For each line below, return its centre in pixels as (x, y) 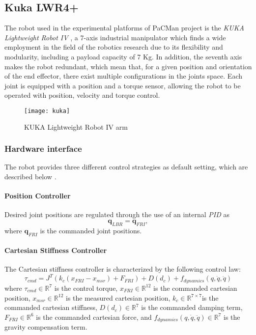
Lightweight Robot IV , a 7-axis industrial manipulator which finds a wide (115, 37)
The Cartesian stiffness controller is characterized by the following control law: (123, 269)
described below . (30, 177)
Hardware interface (43, 149)
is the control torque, (86, 288)
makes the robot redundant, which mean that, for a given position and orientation (128, 66)
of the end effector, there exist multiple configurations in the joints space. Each (123, 76)
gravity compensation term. (46, 327)
